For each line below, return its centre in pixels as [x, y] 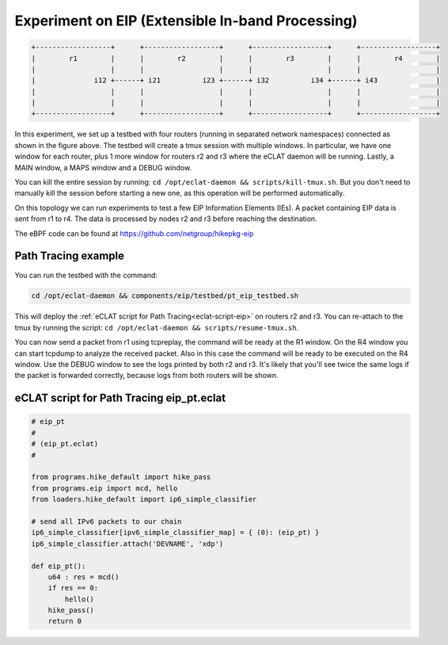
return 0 [65, 621]
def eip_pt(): [59, 566]
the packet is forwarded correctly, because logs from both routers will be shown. [146, 376]
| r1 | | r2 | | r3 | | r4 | [236, 58]
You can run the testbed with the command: [86, 275]
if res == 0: [73, 588]
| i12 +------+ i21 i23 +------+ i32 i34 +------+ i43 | [236, 80]
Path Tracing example [69, 256]
